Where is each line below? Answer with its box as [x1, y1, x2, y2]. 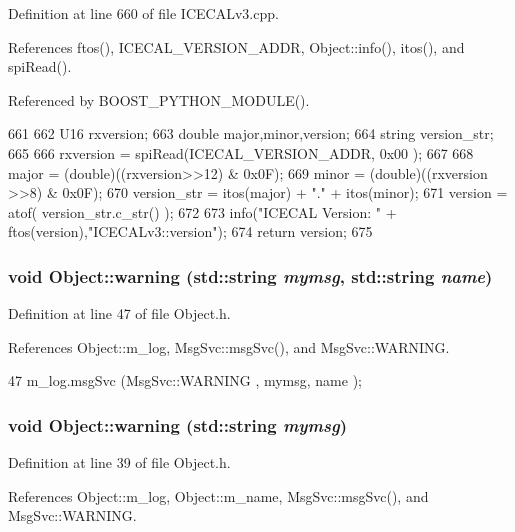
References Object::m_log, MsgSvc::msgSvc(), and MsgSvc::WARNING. [8, 336, 450, 357]
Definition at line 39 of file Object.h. [8, 452, 231, 473]
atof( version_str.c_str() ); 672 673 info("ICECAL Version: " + [8, 201, 397, 222]
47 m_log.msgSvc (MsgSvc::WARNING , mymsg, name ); [8, 370, 362, 391]
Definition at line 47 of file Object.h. [8, 303, 231, 324]
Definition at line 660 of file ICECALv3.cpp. [8, 3, 279, 23]
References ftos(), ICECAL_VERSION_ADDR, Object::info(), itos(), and [8, 36, 465, 57]
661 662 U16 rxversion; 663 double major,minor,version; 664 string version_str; [8, 123, 494, 144]
